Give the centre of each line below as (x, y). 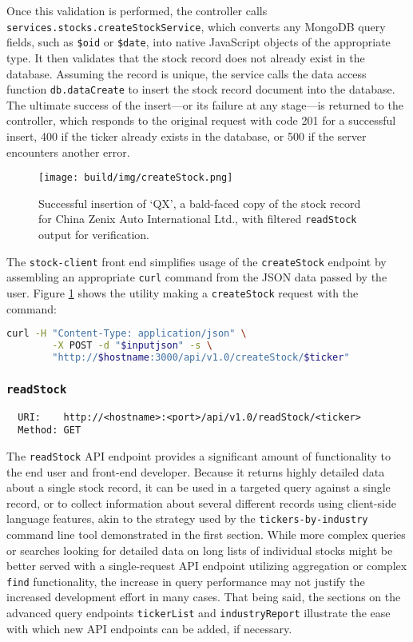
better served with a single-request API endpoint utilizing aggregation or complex (207, 566)
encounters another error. (68, 152)
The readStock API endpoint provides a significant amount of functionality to (199, 455)
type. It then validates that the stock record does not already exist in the (186, 57)
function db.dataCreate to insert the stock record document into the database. (201, 89)
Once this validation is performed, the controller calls (137, 10)
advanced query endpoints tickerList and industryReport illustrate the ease (199, 613)
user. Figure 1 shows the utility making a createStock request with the (183, 292)
